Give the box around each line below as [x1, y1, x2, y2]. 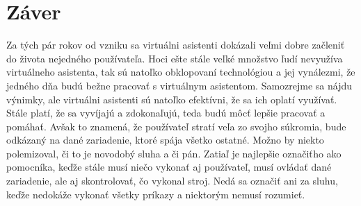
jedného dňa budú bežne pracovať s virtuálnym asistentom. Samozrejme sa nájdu [6, 78, 353, 92]
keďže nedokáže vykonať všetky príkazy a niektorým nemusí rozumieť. [6, 187, 305, 201]
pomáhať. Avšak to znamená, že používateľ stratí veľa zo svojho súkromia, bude [6, 119, 346, 133]
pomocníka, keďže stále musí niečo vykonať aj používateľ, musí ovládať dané [6, 160, 332, 174]
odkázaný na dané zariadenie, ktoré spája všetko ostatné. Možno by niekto [6, 132, 324, 147]
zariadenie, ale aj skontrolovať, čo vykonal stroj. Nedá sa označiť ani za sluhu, [6, 173, 338, 188]
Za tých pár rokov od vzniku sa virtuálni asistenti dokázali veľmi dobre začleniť [6, 37, 345, 52]
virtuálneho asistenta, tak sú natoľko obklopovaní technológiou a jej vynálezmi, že [6, 65, 355, 79]
